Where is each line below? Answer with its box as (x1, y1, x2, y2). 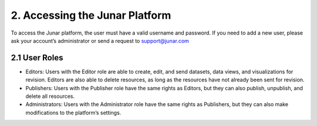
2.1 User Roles (11, 53, 63, 63)
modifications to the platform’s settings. (25, 109, 122, 116)
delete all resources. (25, 93, 75, 100)
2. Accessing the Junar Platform (11, 9, 171, 22)
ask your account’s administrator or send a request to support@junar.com (11, 37, 189, 44)
